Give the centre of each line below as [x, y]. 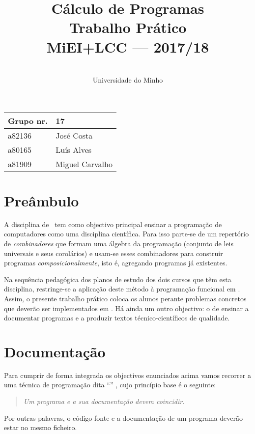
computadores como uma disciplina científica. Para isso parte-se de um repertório [127, 234]
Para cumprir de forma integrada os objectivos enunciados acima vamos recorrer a [127, 375]
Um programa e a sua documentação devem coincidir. [104, 401]
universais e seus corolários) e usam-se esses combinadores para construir [113, 253]
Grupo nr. [28, 120]
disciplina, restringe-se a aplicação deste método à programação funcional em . [122, 289]
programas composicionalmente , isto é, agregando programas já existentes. [116, 263]
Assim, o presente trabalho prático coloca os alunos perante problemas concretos [125, 298]
